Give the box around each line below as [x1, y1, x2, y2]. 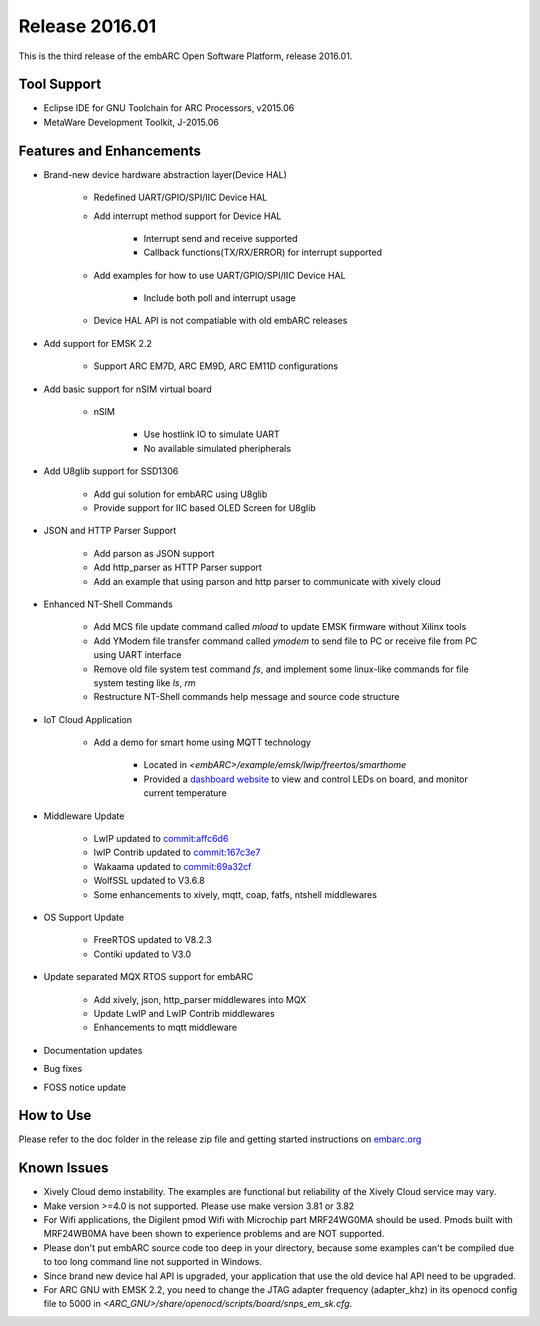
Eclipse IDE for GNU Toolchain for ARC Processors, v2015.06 [43, 102, 295, 114]
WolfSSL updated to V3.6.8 [93, 875, 205, 887]
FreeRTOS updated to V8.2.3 [93, 934, 212, 946]
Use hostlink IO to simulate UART [143, 428, 280, 440]
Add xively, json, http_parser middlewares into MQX [93, 993, 307, 1005]
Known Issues [18, 1160, 109, 1177]
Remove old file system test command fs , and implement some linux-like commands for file [93, 663, 469, 675]
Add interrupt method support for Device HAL [93, 210, 282, 222]
